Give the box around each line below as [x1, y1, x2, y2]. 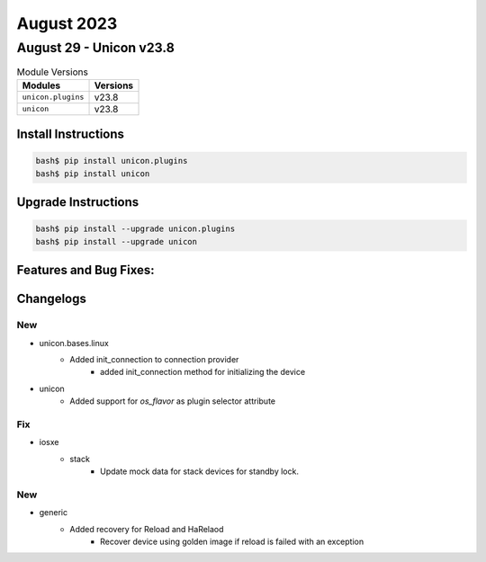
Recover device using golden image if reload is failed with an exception [100, 536, 364, 547]
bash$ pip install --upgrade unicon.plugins [35, 224, 236, 234]
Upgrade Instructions [16, 194, 139, 210]
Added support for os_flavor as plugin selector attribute [69, 396, 276, 406]
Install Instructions [16, 127, 125, 142]
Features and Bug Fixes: [16, 263, 155, 278]
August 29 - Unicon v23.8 [16, 40, 175, 56]
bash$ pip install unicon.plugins [35, 156, 188, 166]
